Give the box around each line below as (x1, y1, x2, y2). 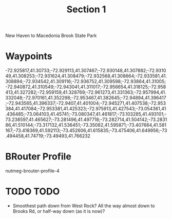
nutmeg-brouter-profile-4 (5, 168, 60, 174)
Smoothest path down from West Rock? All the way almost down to (12, 203, 155, 209)
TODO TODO (5, 186, 60, 197)
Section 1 (66, 4, 106, 15)
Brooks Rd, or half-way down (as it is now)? (12, 208, 105, 214)
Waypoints (5, 50, 52, 62)
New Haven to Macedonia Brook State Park (5, 32, 97, 39)
